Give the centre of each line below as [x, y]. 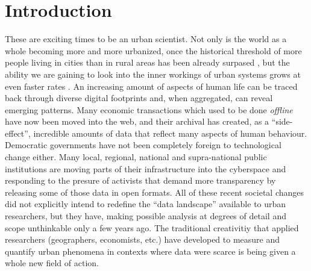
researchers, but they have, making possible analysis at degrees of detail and [146, 216]
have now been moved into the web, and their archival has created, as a [137, 121]
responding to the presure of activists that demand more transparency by [140, 180]
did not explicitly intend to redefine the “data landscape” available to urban [146, 204]
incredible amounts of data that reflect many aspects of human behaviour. [170, 133]
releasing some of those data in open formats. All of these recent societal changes [155, 192]
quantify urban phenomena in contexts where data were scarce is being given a [150, 251]
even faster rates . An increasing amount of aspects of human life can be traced [151, 86]
